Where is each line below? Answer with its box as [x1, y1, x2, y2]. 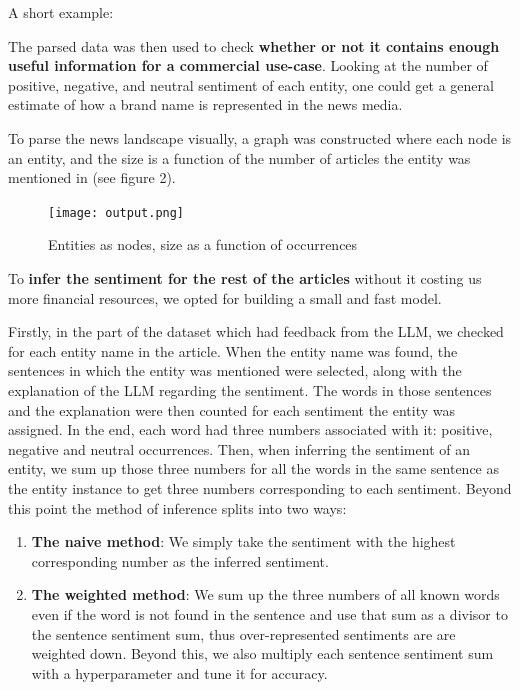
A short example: [8, 2, 114, 22]
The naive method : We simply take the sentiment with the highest [31, 531, 456, 552]
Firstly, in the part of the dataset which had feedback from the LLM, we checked [8, 321, 504, 342]
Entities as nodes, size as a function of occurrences [48, 234, 358, 255]
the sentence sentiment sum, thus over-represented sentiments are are [31, 623, 456, 644]
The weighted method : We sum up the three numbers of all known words [31, 584, 500, 605]
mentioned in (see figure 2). [8, 167, 176, 188]
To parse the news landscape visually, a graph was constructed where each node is [8, 127, 512, 148]
